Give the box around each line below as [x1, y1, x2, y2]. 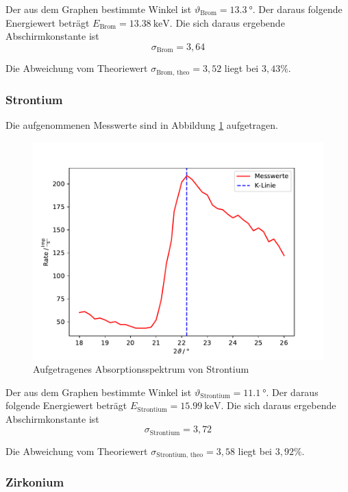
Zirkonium [5, 473, 64, 491]
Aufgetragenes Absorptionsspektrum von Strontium [33, 362, 249, 376]
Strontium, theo [156, 452, 203, 459]
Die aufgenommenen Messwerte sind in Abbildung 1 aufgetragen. [5, 117, 278, 132]
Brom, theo [156, 69, 190, 76]
